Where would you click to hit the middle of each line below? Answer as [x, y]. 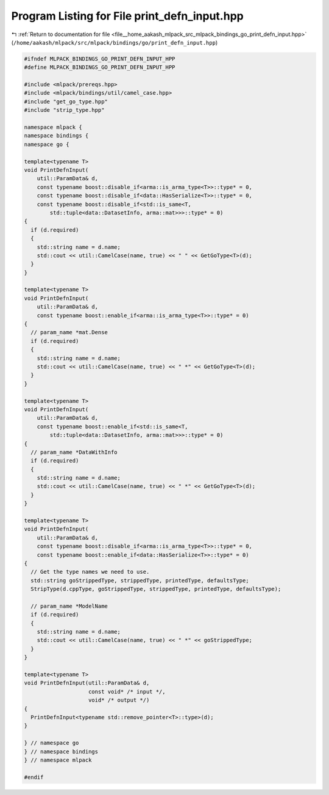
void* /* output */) [119, 700]
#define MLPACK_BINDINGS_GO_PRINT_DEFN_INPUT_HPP [100, 68]
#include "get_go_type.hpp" [66, 101]
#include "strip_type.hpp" [64, 110]
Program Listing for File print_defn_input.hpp [127, 16]
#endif [34, 777]
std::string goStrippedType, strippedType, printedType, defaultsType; [140, 580]
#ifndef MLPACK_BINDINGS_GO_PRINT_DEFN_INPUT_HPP [100, 59]
